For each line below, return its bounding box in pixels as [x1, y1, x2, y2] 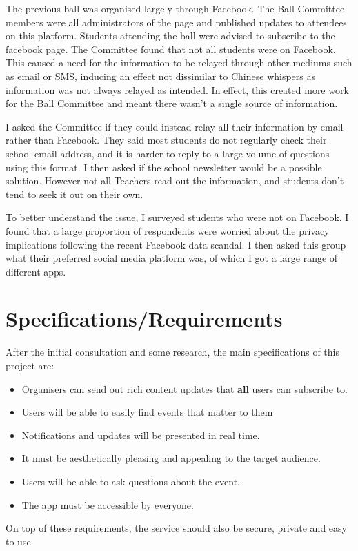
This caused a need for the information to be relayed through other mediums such [6, 55, 352, 70]
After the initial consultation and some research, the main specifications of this [6, 345, 339, 359]
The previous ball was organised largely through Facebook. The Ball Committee [6, 1, 345, 15]
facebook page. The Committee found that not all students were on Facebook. [6, 41, 336, 56]
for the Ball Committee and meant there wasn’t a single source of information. [6, 96, 338, 110]
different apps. [6, 264, 66, 278]
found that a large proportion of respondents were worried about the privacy [6, 223, 330, 238]
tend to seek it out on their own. [6, 186, 143, 201]
